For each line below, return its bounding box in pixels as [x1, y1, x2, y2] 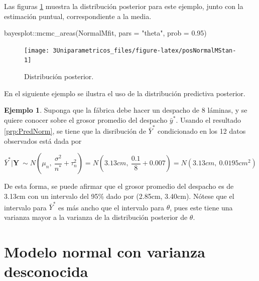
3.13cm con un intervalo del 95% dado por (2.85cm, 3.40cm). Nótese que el [4, 190, 234, 201]
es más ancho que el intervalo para [58, 202, 165, 212]
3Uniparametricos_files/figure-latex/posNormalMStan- [53, 47, 236, 54]
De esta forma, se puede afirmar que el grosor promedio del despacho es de [4, 181, 234, 191]
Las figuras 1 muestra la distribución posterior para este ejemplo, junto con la [4, 1, 243, 11]
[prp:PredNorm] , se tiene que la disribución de [4, 126, 146, 136]
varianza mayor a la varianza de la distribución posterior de [4, 211, 188, 222]
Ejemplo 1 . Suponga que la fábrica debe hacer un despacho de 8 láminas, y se [4, 105, 247, 115]
